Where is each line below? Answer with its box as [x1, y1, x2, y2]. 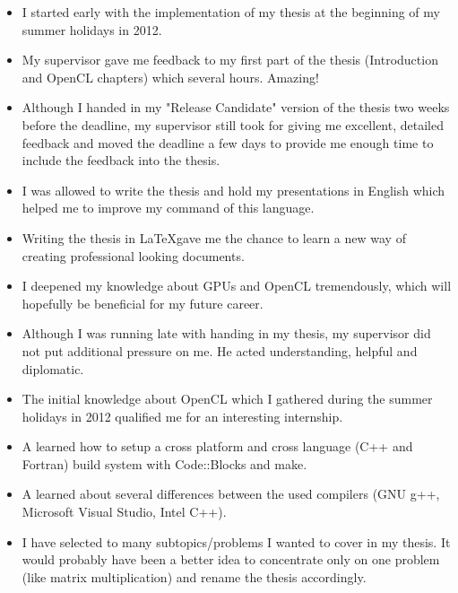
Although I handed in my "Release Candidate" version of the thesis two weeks [22, 98, 450, 117]
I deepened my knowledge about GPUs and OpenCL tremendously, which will [22, 276, 452, 295]
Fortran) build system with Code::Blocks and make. [22, 454, 307, 473]
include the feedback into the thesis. [22, 151, 220, 170]
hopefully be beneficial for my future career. [22, 293, 264, 312]
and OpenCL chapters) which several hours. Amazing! [22, 67, 319, 86]
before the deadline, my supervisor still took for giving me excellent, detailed [22, 115, 444, 134]
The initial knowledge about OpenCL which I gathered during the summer [22, 389, 433, 408]
